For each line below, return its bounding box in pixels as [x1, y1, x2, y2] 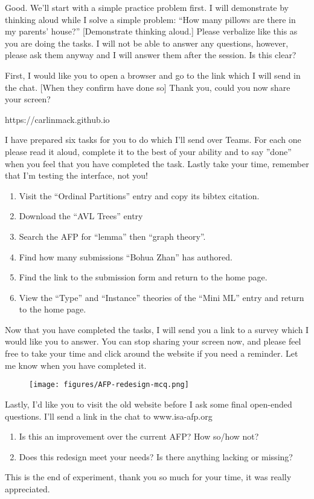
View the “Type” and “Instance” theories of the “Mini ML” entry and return [19, 291, 304, 303]
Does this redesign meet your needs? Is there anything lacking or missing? [19, 450, 293, 463]
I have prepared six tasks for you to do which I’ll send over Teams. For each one [5, 133, 301, 146]
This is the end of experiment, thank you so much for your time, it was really [5, 471, 292, 483]
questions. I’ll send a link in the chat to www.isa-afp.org [5, 409, 213, 422]
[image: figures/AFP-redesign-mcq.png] [29, 380, 189, 389]
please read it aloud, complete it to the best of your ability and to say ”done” [5, 145, 292, 157]
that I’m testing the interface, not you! [5, 169, 148, 182]
